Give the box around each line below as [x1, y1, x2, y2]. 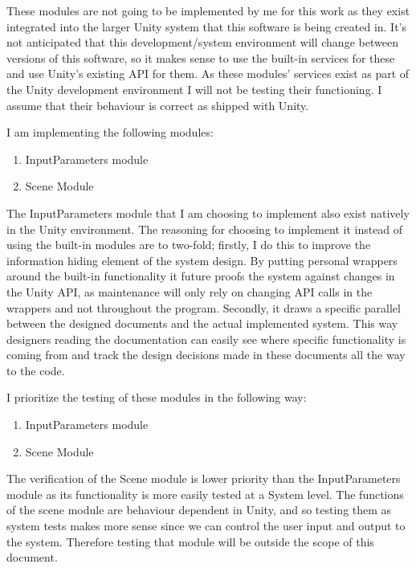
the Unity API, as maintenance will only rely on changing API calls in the [6, 283, 373, 300]
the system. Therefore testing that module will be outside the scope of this [6, 533, 374, 550]
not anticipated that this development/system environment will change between [6, 34, 398, 51]
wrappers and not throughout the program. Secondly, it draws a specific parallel [6, 299, 401, 316]
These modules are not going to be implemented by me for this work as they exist [6, 2, 410, 18]
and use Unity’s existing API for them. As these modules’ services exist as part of [6, 65, 410, 82]
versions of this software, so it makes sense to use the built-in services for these [6, 49, 395, 66]
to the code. [6, 362, 65, 378]
